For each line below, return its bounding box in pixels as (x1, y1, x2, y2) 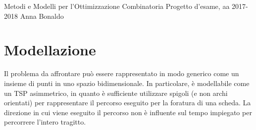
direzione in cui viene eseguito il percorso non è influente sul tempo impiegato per (4, 107, 252, 117)
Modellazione (4, 40, 96, 60)
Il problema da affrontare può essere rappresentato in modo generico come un (4, 68, 239, 79)
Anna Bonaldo (20, 10, 64, 21)
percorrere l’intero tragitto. (4, 117, 86, 127)
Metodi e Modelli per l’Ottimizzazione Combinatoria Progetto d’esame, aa (4, 1, 230, 11)
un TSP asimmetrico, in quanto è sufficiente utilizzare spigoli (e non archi (4, 87, 228, 98)
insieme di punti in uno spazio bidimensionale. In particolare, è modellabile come (4, 78, 250, 88)
